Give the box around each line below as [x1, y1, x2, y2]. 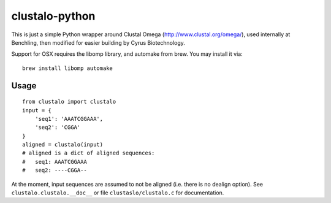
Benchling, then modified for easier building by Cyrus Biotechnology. [11, 39, 185, 46]
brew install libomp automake [22, 64, 113, 72]
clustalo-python [11, 9, 96, 23]
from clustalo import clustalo [22, 98, 116, 105]
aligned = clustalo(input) [22, 141, 104, 148]
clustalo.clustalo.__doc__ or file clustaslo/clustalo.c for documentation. [11, 189, 224, 196]
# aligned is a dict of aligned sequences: [22, 150, 155, 156]
